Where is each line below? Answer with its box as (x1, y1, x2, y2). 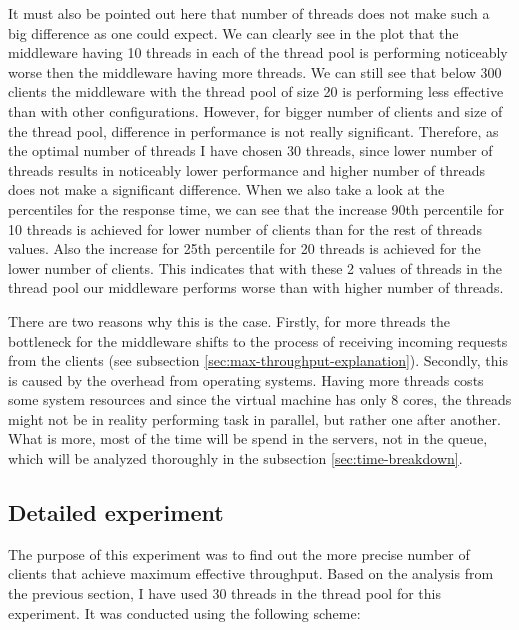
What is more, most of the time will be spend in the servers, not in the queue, (8, 428, 488, 449)
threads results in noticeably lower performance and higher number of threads (8, 159, 486, 180)
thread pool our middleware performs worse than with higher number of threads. (8, 277, 504, 298)
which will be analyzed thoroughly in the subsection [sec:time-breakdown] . (8, 448, 463, 469)
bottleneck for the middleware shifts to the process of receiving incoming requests (8, 330, 508, 351)
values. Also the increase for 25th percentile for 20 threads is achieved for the (8, 238, 481, 259)
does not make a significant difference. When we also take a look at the (8, 179, 445, 200)
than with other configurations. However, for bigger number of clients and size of (8, 100, 503, 121)
